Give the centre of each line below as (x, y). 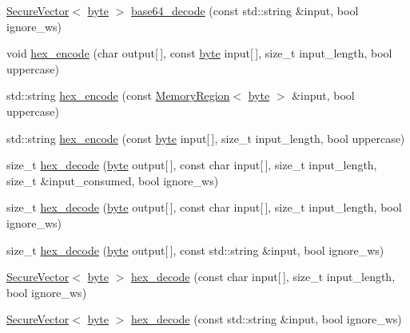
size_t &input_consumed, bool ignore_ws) (113, 180)
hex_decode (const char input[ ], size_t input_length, (263, 277)
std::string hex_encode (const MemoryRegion (118, 95)
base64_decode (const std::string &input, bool (245, 10)
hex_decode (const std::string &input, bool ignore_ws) (267, 319)
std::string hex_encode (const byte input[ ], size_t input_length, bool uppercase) (206, 138)
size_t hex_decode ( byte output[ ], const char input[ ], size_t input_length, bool (204, 207)
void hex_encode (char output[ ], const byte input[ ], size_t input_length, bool (199, 53)
